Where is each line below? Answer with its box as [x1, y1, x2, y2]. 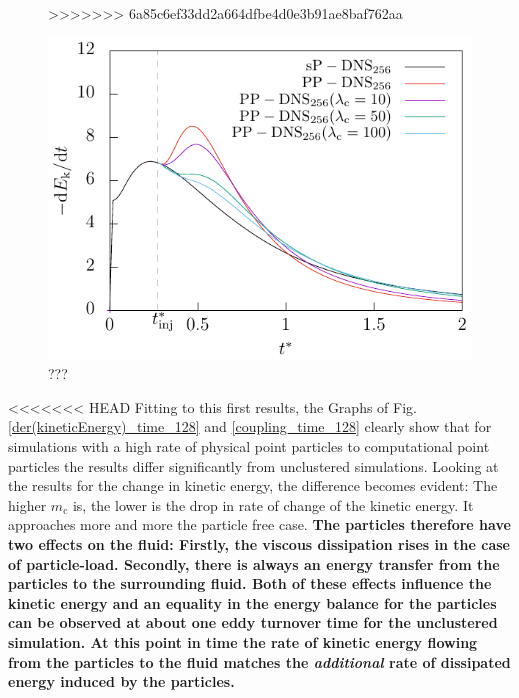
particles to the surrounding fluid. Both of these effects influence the [8, 573, 492, 594]
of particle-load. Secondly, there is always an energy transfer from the [8, 553, 500, 574]
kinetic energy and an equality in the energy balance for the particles [8, 592, 497, 613]
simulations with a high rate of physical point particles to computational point [8, 436, 490, 456]
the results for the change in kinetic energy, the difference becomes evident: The [8, 475, 498, 496]
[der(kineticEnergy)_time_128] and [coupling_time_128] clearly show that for [8, 416, 492, 437]
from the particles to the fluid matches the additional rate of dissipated [8, 651, 511, 672]
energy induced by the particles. [8, 671, 235, 692]
